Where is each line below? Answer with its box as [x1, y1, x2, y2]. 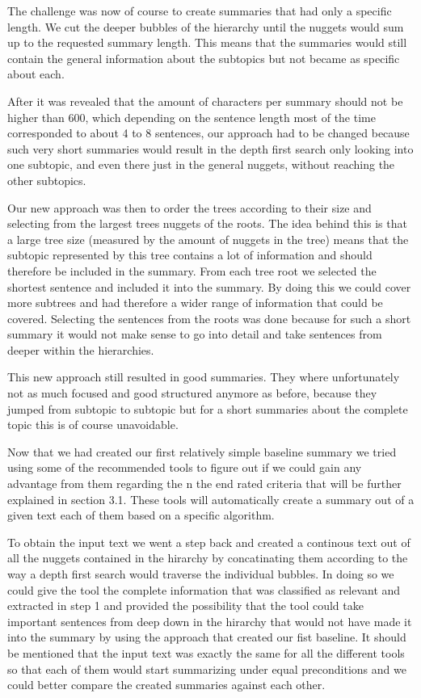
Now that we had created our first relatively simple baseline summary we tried [7, 443, 397, 460]
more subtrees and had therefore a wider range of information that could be [7, 294, 383, 311]
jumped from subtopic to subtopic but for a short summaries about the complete [7, 400, 408, 417]
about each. [7, 65, 65, 82]
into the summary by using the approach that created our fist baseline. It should [7, 629, 406, 645]
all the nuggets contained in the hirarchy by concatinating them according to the [7, 549, 408, 566]
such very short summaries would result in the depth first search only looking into [7, 140, 414, 157]
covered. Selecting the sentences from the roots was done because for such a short [7, 309, 411, 326]
